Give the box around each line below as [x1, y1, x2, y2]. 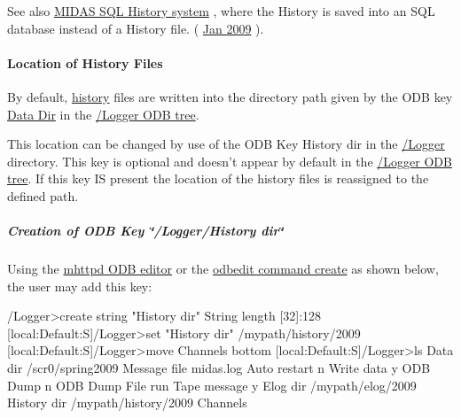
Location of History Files [7, 53, 163, 72]
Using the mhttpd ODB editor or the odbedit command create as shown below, [7, 259, 439, 278]
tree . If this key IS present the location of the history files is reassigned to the [7, 169, 429, 188]
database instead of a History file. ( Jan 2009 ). [7, 19, 264, 37]
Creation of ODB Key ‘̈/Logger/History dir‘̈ [7, 221, 284, 240]
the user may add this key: [7, 276, 152, 295]
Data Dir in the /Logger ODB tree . [7, 104, 199, 123]
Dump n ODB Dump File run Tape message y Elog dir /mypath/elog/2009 [7, 375, 417, 394]
